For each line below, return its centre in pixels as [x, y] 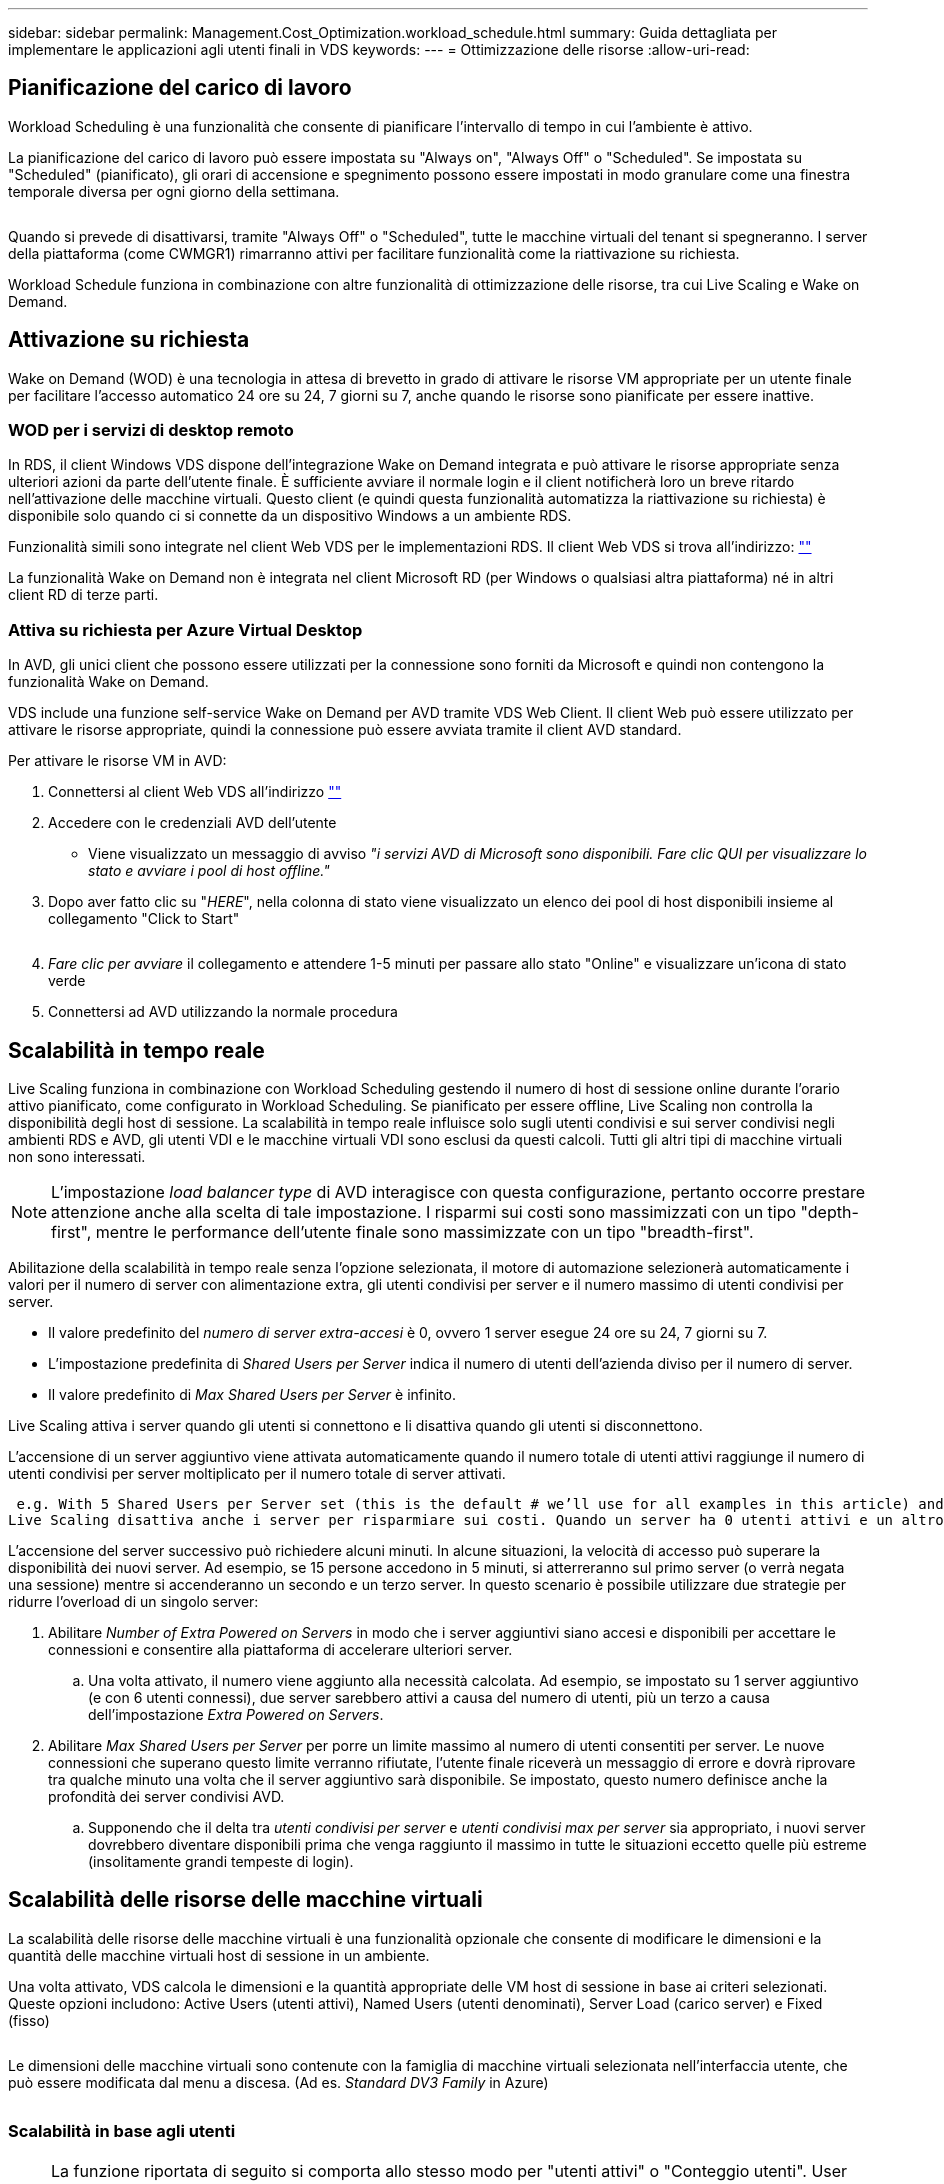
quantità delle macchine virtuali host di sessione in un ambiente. [219, 1955]
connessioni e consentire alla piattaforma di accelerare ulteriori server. [280, 1650]
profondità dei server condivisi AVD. [166, 1797]
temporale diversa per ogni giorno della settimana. [174, 191]
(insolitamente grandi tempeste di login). [221, 1862]
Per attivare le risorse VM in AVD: [117, 761]
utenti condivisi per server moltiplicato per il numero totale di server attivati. [257, 1474]
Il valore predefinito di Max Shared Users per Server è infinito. [252, 1395]
